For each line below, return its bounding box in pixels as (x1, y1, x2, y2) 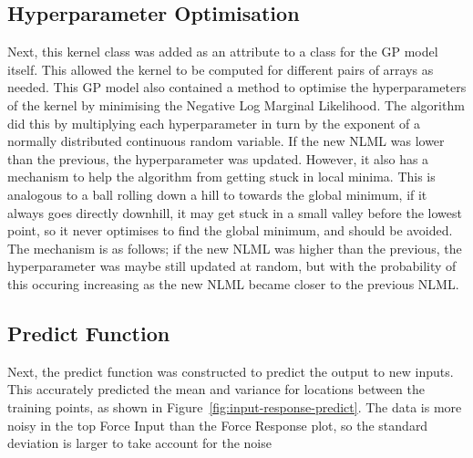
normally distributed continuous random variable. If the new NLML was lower (7, 131, 445, 151)
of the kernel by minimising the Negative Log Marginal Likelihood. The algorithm (7, 95, 465, 114)
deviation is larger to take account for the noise (7, 433, 272, 453)
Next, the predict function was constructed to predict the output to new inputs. (7, 361, 454, 380)
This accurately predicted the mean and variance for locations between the (7, 380, 426, 399)
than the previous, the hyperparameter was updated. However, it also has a (7, 149, 429, 168)
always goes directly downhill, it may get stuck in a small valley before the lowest (7, 203, 462, 222)
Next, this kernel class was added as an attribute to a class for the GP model (7, 42, 438, 61)
